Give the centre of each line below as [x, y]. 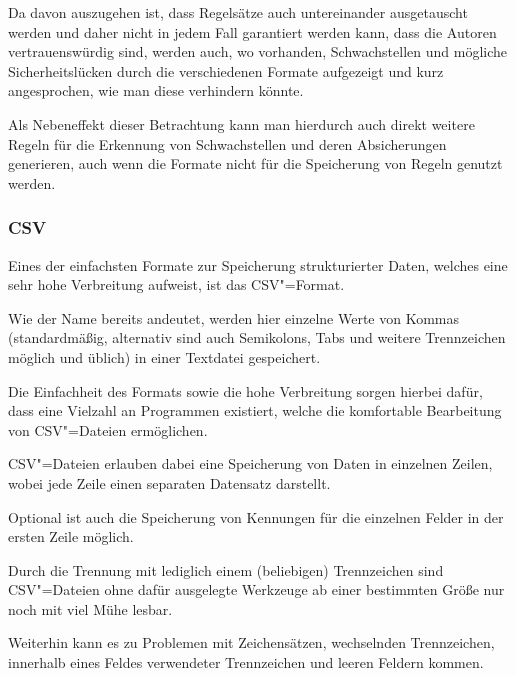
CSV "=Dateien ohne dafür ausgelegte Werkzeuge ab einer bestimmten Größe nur [256, 589]
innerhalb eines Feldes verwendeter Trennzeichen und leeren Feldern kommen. [246, 662]
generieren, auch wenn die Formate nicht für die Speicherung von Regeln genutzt [255, 163]
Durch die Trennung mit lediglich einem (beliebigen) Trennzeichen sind [226, 569]
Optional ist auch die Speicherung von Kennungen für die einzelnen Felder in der [256, 516]
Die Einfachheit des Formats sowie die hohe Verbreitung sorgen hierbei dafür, [245, 390]
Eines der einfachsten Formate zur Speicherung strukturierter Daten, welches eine [258, 264]
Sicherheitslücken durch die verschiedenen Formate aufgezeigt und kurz [226, 70]
